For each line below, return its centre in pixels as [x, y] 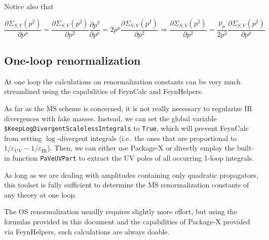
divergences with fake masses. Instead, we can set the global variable [110, 118]
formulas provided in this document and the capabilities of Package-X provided [127, 222]
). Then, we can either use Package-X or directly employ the [141, 148]
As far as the [24, 108]
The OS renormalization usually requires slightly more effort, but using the [121, 211]
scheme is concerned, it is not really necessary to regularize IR [156, 108]
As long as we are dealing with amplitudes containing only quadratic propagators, [131, 175]
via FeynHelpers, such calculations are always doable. [87, 231]
